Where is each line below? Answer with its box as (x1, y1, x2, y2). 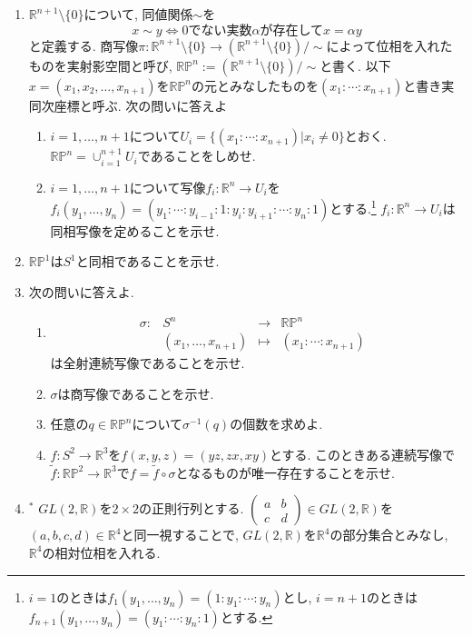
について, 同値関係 (84, 5, 193, 23)
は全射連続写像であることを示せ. (50, 353, 245, 373)
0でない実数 (182, 24, 252, 37)
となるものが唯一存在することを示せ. (175, 462, 395, 482)
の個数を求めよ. (230, 414, 323, 433)
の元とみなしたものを (192, 75, 319, 94)
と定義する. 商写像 (28, 35, 139, 55)
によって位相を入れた (326, 35, 453, 55)
